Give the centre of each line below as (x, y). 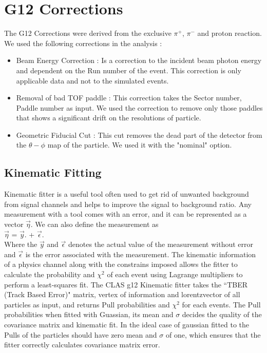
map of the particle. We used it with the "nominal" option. (140, 145)
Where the (21, 244)
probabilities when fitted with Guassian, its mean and (89, 314)
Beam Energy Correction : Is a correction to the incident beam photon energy (139, 60)
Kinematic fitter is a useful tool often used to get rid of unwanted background (127, 194)
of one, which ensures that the (213, 334)
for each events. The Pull (221, 304)
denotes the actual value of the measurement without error (161, 244)
